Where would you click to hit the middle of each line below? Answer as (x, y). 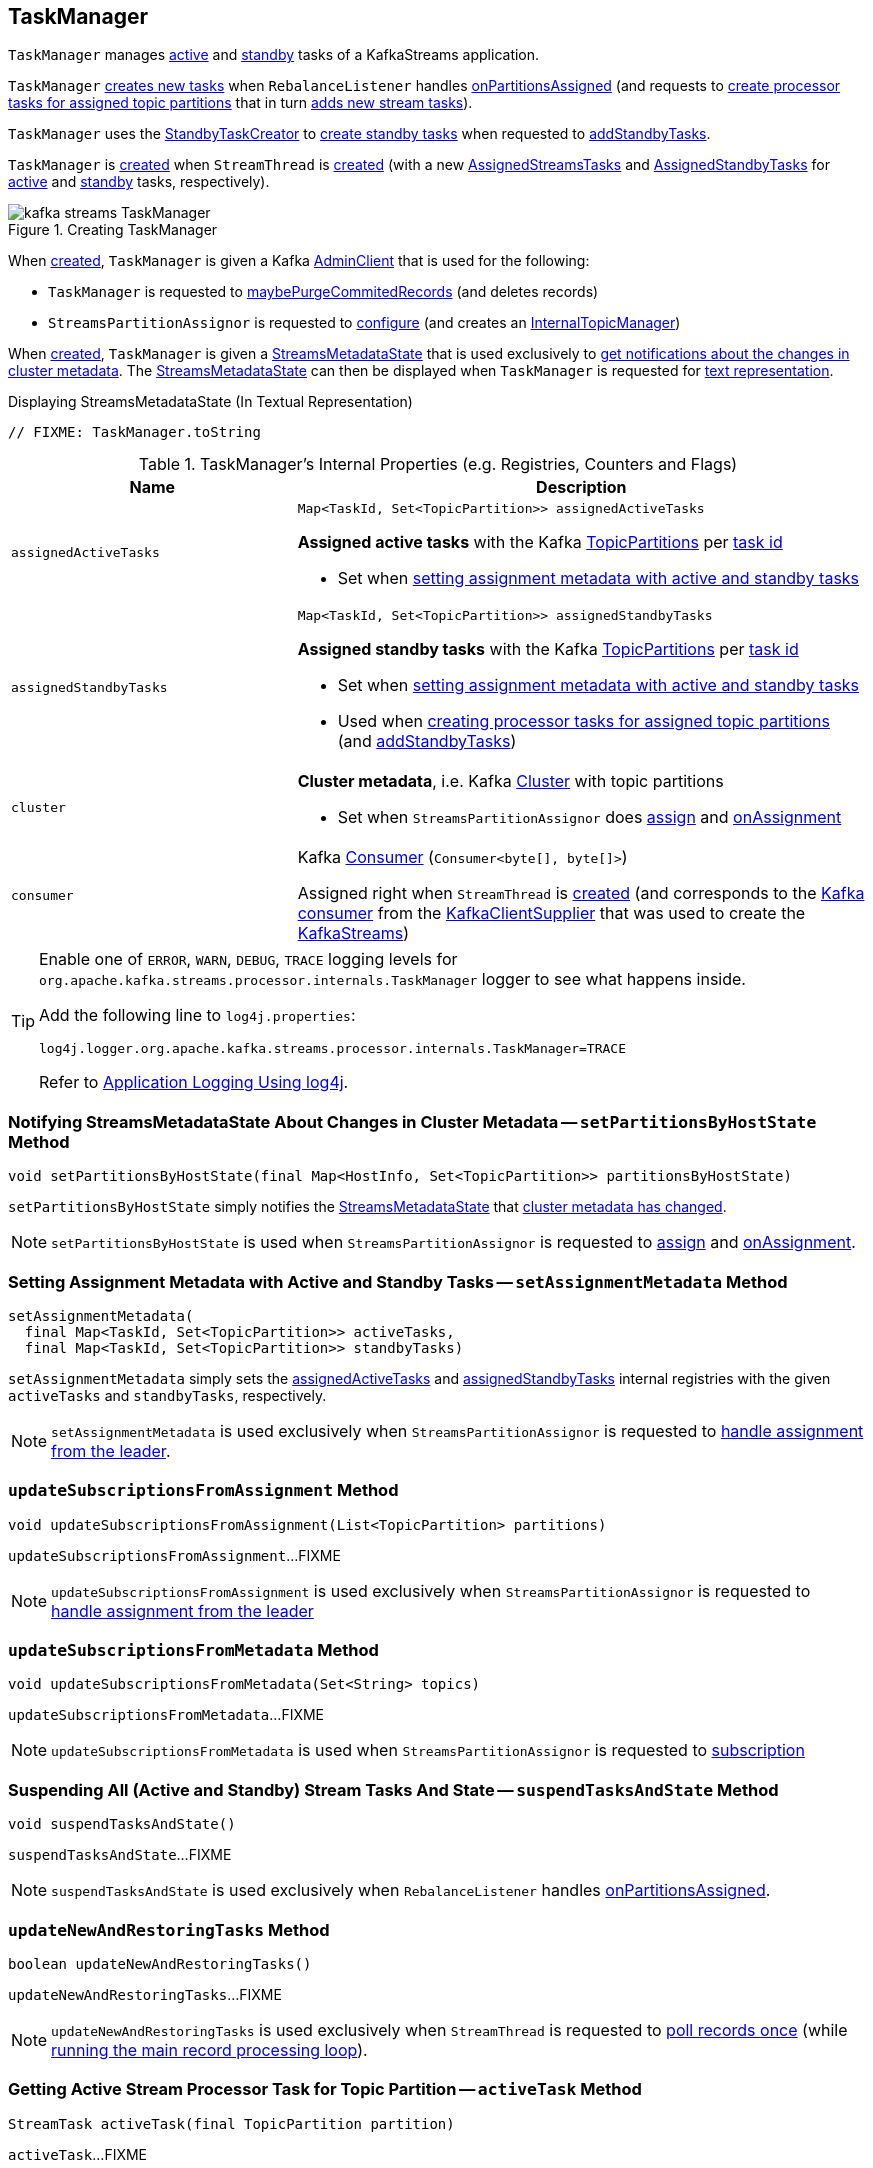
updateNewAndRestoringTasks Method (169, 1929)
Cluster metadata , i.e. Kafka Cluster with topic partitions (510, 781)
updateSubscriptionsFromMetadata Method (193, 1650)
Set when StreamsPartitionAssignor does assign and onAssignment (589, 817)
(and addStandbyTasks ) (427, 741)
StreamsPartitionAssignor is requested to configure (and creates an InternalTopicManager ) (364, 323)
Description (581, 487)
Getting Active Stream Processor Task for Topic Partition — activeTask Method (325, 2089)
